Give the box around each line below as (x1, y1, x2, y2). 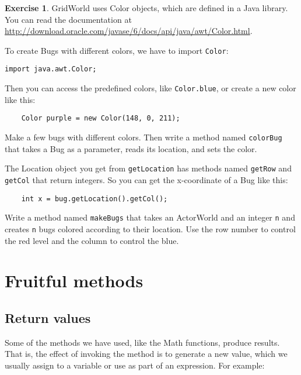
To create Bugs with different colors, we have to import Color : (5, 44, 229, 56)
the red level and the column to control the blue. (5, 234, 179, 246)
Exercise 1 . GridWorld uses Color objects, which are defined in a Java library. (5, 2, 288, 13)
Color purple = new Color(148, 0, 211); (21, 114, 180, 123)
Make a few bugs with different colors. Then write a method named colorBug (5, 131, 282, 143)
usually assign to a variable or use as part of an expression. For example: (5, 359, 265, 371)
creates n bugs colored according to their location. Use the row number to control (5, 222, 296, 235)
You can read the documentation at (5, 13, 132, 25)
